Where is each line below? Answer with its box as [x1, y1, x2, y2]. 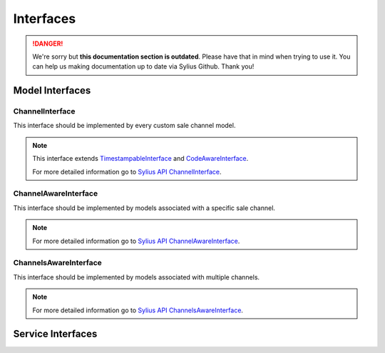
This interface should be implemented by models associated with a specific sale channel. [13, 204, 276, 212]
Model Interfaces [13, 84, 91, 96]
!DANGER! [32, 39, 63, 48]
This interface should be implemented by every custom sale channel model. [13, 121, 236, 130]
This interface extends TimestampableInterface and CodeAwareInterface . [32, 154, 249, 163]
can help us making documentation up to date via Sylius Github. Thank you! [32, 62, 255, 71]
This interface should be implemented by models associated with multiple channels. [13, 272, 260, 282]
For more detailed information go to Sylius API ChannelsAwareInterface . [32, 306, 244, 314]
